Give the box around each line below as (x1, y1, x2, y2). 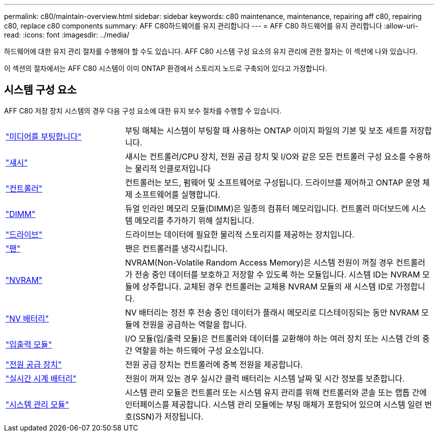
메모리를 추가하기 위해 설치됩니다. (134, 215, 254, 225)
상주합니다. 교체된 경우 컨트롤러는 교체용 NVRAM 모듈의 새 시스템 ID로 (142, 281, 393, 291)
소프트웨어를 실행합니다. (134, 189, 220, 199)
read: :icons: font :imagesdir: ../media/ (4, 30, 129, 39)
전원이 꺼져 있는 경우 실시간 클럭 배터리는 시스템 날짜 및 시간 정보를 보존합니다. (125, 373, 405, 383)
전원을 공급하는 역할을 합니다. (142, 319, 247, 329)
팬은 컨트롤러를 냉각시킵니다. (125, 243, 228, 253)
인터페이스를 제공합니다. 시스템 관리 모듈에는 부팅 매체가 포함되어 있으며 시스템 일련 (125, 399, 422, 409)
